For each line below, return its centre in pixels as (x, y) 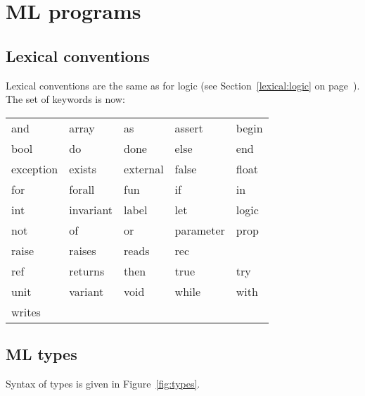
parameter (200, 230)
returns (87, 271)
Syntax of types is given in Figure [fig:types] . (103, 383)
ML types (41, 354)
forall (82, 189)
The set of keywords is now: (65, 99)
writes (26, 311)
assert (189, 128)
